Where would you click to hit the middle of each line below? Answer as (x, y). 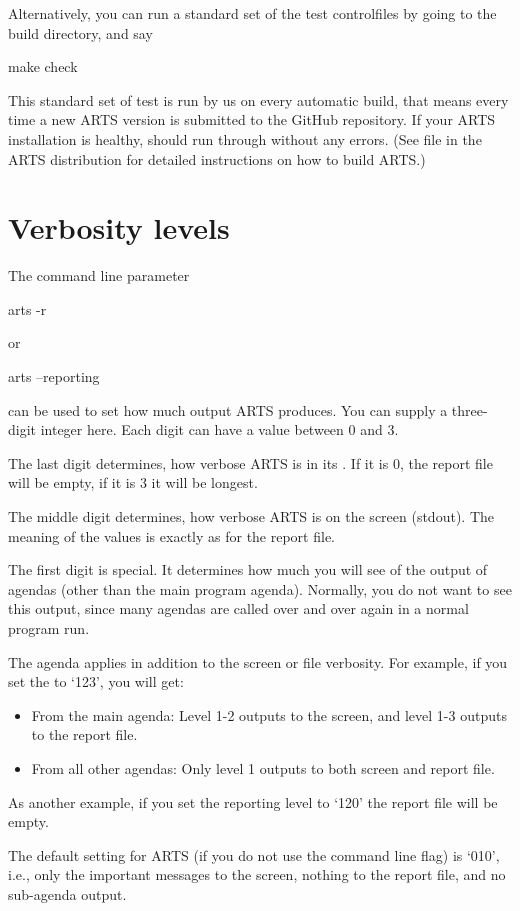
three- (469, 409)
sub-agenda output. (67, 893)
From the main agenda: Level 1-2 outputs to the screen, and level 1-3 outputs (269, 714)
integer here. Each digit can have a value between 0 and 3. (219, 429)
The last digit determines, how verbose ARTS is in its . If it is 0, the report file (250, 462)
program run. (49, 628)
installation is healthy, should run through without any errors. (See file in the (245, 138)
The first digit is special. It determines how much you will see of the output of (248, 569)
